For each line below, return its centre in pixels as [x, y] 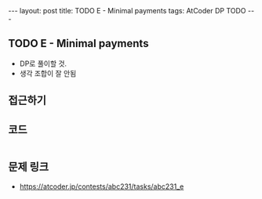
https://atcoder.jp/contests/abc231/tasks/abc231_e [102, 186]
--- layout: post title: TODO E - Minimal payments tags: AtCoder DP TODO [127, 11]
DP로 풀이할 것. [43, 63]
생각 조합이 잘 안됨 [48, 73]
